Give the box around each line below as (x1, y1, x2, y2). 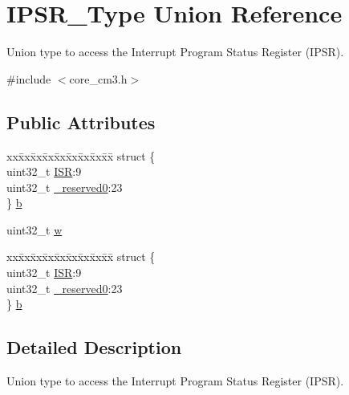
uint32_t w (6, 221, 63, 238)
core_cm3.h (69, 70, 128, 87)
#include (6, 70, 51, 87)
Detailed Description (6, 335, 182, 360)
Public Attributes (6, 109, 156, 134)
